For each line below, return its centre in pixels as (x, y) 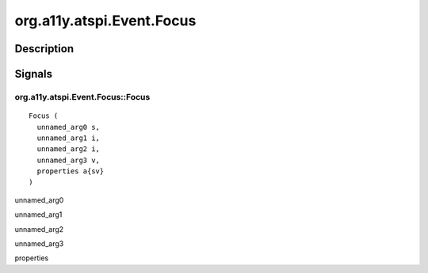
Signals (34, 74)
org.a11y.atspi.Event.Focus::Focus (82, 97)
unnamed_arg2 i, (69, 149)
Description (44, 49)
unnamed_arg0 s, (69, 127)
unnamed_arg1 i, (69, 138)
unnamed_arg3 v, (69, 160)
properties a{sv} (71, 171)
